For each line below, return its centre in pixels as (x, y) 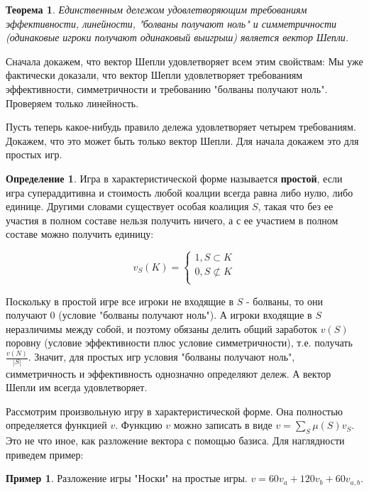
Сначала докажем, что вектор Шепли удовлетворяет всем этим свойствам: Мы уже (184, 61)
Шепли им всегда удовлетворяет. (77, 387)
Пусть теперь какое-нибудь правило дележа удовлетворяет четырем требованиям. (181, 127)
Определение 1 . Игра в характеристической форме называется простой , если (174, 178)
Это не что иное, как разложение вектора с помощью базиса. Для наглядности (175, 441)
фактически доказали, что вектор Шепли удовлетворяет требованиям (154, 75)
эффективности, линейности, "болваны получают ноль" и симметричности (171, 23)
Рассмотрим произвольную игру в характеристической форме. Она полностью (175, 411)
